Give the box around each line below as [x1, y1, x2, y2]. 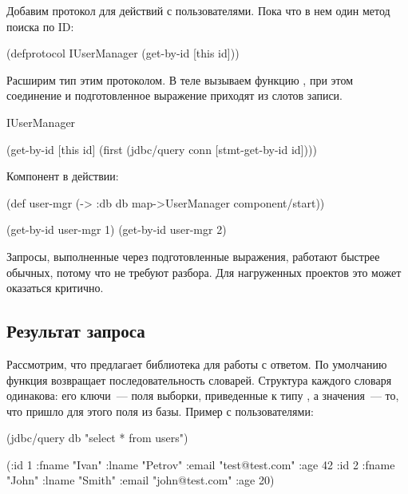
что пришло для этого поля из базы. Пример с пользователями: [6, 402, 314, 419]
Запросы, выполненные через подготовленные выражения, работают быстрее [6, 247, 380, 264]
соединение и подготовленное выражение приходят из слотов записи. [6, 87, 343, 104]
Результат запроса [6, 318, 145, 343]
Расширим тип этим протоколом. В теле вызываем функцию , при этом [6, 71, 354, 88]
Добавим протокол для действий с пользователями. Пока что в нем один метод [6, 2, 390, 18]
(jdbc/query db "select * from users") [6, 429, 188, 446]
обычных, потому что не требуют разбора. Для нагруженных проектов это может [6, 263, 402, 280]
